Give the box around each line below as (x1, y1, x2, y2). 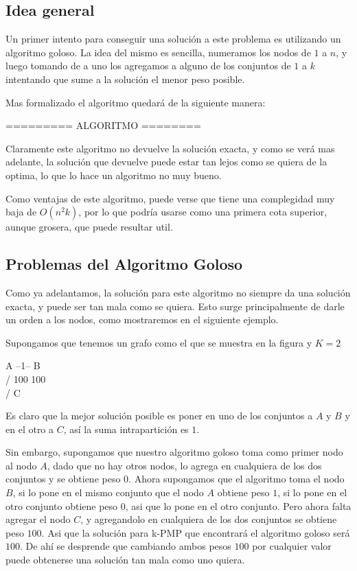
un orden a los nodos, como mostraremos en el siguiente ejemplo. (5, 312, 279, 327)
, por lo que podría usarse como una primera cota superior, (78, 205, 327, 219)
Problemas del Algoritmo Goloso (5, 253, 243, 275)
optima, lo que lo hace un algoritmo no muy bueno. (5, 167, 222, 182)
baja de (5, 205, 37, 219)
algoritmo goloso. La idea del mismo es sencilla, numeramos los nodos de (5, 45, 311, 59)
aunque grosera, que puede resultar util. (5, 220, 173, 234)
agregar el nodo (5, 512, 71, 526)
